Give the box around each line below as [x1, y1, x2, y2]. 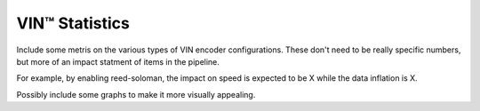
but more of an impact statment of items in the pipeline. [16, 56, 220, 67]
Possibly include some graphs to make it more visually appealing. [16, 89, 256, 99]
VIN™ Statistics [16, 13, 131, 33]
